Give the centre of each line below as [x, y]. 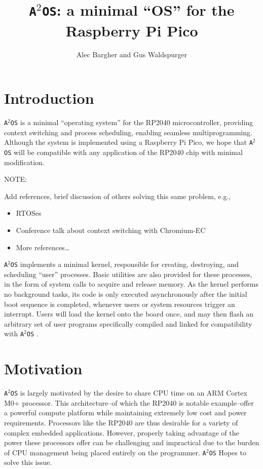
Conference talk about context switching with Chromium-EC [111, 230]
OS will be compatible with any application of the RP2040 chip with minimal [123, 152]
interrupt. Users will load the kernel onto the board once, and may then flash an [129, 314]
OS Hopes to [228, 452]
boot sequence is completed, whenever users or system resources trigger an [120, 304]
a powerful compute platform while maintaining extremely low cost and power [125, 413]
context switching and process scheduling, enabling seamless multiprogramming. [128, 132]
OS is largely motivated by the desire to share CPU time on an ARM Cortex [129, 393]
